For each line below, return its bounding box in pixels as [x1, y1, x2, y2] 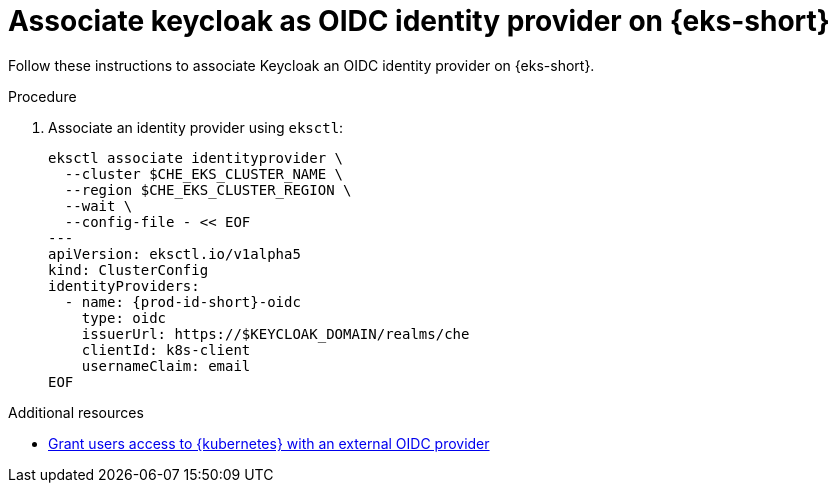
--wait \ [64, 197, 133, 214]
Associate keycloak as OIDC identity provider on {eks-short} [8, 4, 830, 38]
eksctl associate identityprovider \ [48, 149, 344, 166]
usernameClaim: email [81, 357, 251, 374]
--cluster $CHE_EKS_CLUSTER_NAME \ [64, 165, 344, 182]
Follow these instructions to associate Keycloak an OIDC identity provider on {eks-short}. [8, 56, 595, 74]
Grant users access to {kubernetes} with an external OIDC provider [48, 434, 490, 452]
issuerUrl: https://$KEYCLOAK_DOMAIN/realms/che [81, 325, 470, 342]
